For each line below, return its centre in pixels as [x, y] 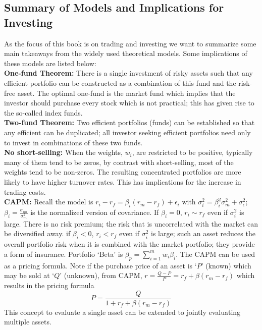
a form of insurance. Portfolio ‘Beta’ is [64, 254]
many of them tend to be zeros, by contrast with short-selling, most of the [119, 162]
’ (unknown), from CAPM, [101, 275]
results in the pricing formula [49, 285]
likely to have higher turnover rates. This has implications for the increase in [123, 181]
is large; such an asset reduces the [203, 233]
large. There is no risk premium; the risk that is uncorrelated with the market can [131, 223]
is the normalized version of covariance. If [95, 212]
